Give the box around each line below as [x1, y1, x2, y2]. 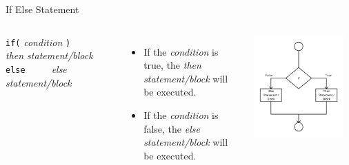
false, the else [143, 121, 200, 135]
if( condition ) [6, 34, 71, 49]
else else [6, 61, 67, 76]
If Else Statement [6, 2, 79, 16]
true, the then [143, 58, 201, 72]
